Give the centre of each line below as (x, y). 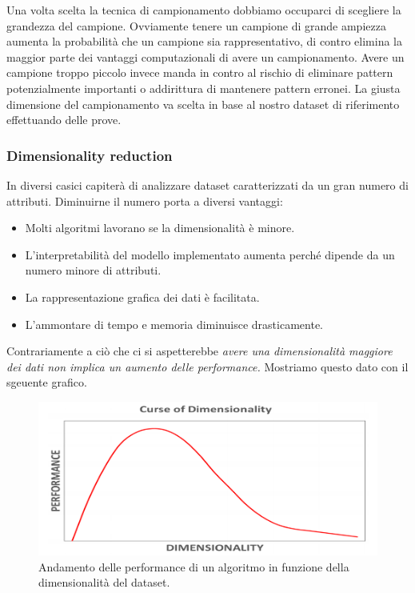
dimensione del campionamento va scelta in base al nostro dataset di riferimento (203, 104)
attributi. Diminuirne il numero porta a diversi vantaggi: (145, 200)
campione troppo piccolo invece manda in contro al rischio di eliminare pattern (200, 72)
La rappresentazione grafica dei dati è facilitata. (142, 296)
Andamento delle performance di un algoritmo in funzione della (194, 566)
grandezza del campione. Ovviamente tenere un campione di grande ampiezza (196, 25)
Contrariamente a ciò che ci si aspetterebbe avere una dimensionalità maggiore (200, 351)
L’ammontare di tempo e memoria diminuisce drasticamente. (174, 324)
